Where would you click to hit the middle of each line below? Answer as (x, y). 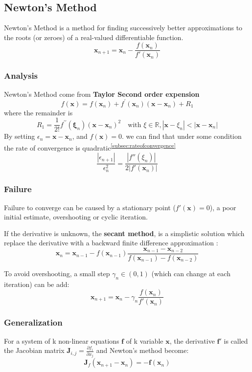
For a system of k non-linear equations (62, 340)
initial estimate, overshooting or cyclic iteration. (76, 217)
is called (236, 340)
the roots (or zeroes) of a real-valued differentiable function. (94, 37)
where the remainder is (38, 112)
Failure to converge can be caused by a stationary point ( (90, 207)
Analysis (21, 76)
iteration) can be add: (37, 284)
